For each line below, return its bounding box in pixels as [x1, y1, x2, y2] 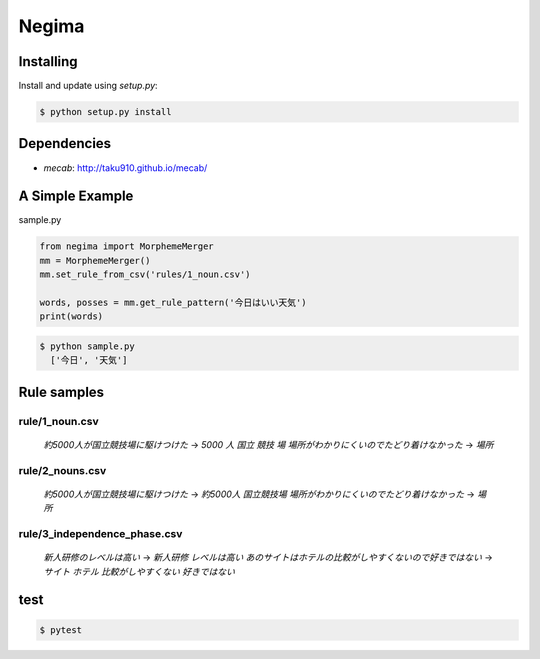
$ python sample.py [39, 340, 135, 352]
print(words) [39, 311, 104, 322]
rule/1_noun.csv [18, 414, 99, 428]
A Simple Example [18, 188, 134, 205]
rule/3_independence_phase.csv [18, 527, 183, 541]
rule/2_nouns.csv [18, 463, 107, 477]
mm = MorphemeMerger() [39, 255, 151, 266]
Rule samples [18, 383, 105, 400]
